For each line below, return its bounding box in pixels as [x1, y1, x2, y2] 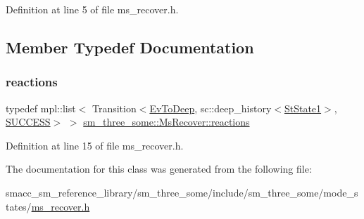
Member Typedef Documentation [6, 36, 254, 58]
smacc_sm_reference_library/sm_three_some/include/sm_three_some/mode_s [6, 185, 358, 199]
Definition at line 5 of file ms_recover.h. [6, 2, 179, 16]
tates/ [6, 199, 32, 213]
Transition [92, 100, 137, 115]
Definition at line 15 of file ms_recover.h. [6, 138, 184, 152]
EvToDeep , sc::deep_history [149, 100, 272, 115]
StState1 [284, 100, 322, 115]
